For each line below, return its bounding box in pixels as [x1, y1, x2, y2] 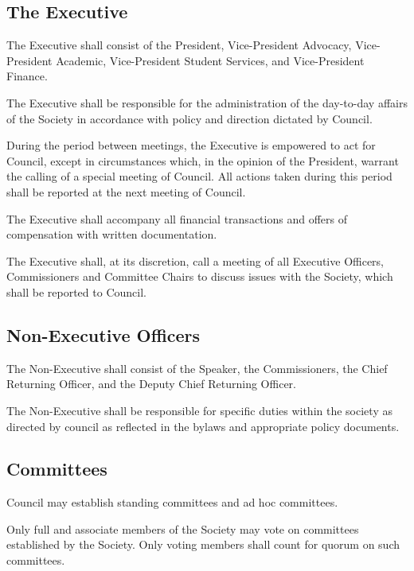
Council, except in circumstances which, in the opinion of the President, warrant [6, 152, 399, 169]
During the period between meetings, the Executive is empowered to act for [6, 137, 376, 153]
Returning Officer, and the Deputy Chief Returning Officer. [6, 375, 296, 392]
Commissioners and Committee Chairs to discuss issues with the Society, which [6, 268, 393, 285]
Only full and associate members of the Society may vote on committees [6, 520, 359, 537]
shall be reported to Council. [6, 283, 146, 300]
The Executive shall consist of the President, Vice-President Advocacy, [6, 37, 352, 53]
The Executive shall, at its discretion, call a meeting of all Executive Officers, [6, 252, 385, 269]
